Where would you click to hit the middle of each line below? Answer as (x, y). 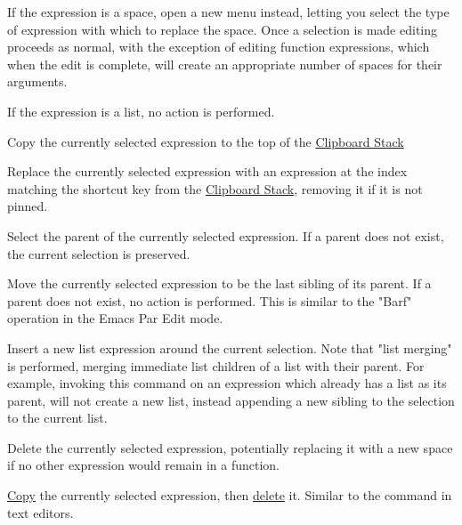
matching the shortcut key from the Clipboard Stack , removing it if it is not (215, 188)
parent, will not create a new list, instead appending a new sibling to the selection (231, 400)
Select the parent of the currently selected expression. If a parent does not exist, (226, 235)
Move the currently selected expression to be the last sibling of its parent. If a (219, 283)
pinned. (28, 206)
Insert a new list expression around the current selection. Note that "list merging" (230, 347)
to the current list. (57, 418)
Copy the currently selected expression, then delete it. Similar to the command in (230, 495)
